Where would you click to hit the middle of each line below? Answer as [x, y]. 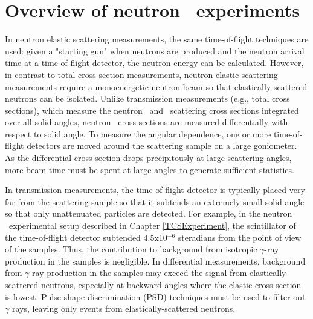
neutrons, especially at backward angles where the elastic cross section [171, 284]
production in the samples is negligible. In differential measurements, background [155, 261]
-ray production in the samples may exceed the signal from [138, 273]
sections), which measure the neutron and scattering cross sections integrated [152, 110]
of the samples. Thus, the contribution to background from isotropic [131, 249]
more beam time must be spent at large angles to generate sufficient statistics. [150, 169]
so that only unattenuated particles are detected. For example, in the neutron [149, 213]
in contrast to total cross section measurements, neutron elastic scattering [141, 74]
